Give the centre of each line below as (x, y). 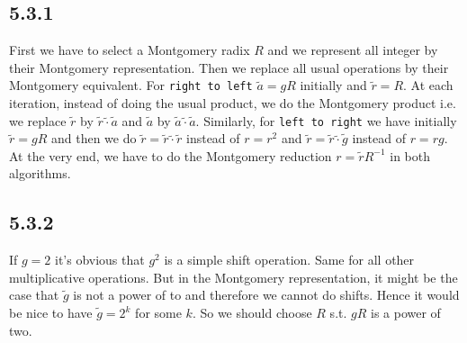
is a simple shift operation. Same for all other (289, 260)
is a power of (406, 313)
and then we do (94, 138)
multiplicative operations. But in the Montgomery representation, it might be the (233, 277)
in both (410, 155)
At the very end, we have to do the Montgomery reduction (171, 155)
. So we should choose (252, 313)
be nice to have (51, 313)
